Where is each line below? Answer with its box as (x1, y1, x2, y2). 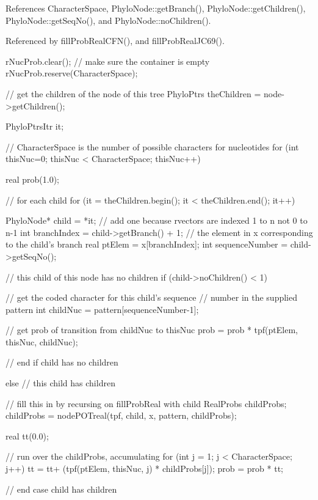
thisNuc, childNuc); (5, 335, 78, 348)
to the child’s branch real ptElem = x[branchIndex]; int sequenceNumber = (5, 238, 288, 251)
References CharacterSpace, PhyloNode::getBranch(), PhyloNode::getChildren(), (5, 2, 306, 14)
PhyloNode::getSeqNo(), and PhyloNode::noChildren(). (5, 13, 211, 26)
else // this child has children (5, 377, 115, 389)
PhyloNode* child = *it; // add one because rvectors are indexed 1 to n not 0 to (5, 214, 308, 227)
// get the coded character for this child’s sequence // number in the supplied (5, 291, 298, 304)
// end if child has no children (5, 356, 118, 369)
